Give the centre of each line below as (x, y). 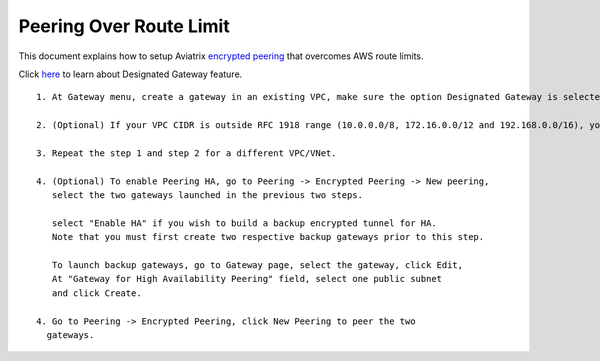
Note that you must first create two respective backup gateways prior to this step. (268, 237)
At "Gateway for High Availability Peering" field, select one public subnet (247, 279)
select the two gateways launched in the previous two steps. (207, 195)
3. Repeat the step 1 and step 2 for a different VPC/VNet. (186, 153)
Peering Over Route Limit (124, 26)
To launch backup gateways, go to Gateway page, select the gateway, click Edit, (257, 265)
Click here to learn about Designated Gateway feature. (130, 74)
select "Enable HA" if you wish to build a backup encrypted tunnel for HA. (244, 223)
